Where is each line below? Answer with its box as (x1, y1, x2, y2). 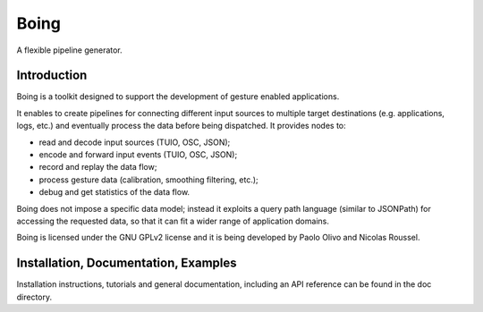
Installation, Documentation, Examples (16, 256, 237, 271)
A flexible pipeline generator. (16, 45, 123, 55)
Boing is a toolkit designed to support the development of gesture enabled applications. (16, 91, 340, 102)
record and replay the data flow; (38, 162, 157, 173)
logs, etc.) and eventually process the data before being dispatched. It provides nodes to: (16, 121, 346, 131)
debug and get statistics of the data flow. (38, 187, 191, 198)
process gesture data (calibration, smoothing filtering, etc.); (38, 174, 258, 185)
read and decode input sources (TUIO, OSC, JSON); (38, 137, 231, 148)
